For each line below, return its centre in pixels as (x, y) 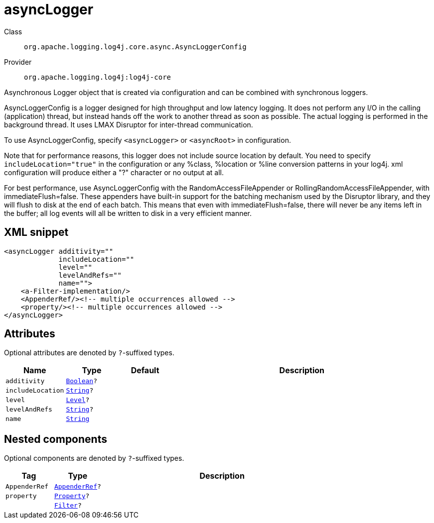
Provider (18, 62)
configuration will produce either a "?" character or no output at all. (114, 172)
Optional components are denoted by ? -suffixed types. (94, 458)
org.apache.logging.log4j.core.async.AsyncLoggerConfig (135, 47)
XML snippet (36, 232)
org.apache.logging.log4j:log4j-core (98, 77)
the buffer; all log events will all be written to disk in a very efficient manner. (128, 213)
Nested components (56, 439)
